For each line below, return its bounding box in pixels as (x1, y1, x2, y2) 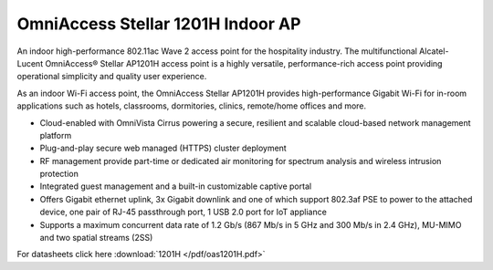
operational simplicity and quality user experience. (16, 71, 207, 82)
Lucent (16, 57, 44, 68)
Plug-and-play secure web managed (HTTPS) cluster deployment (39, 142, 287, 154)
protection (39, 169, 79, 180)
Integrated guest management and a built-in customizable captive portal (39, 181, 312, 192)
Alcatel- (418, 46, 449, 57)
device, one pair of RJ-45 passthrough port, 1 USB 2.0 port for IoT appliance (39, 206, 328, 218)
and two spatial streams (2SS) (39, 233, 153, 244)
